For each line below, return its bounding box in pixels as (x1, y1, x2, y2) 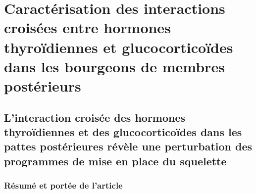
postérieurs (4, 75, 81, 96)
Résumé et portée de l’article (4, 179, 123, 191)
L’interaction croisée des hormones (4, 109, 186, 125)
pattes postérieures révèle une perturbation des (4, 139, 253, 154)
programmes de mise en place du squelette (4, 153, 227, 168)
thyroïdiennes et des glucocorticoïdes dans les (4, 124, 242, 139)
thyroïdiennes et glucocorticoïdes (4, 37, 233, 57)
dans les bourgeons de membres (4, 56, 225, 76)
